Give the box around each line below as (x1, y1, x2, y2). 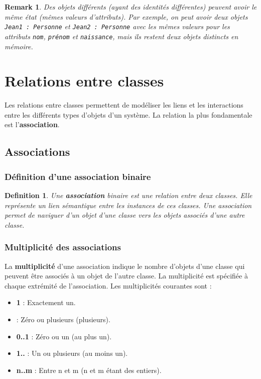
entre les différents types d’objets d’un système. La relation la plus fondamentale (5, 109, 252, 120)
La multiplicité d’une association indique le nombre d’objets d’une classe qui (5, 260, 245, 271)
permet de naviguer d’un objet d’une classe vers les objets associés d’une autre (5, 210, 245, 220)
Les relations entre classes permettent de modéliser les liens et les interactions (5, 100, 243, 110)
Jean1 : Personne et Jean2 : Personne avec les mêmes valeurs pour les (5, 21, 230, 32)
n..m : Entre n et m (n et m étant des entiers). (16, 364, 162, 375)
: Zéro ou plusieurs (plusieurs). (16, 314, 110, 324)
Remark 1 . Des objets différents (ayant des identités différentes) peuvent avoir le (5, 2, 257, 12)
